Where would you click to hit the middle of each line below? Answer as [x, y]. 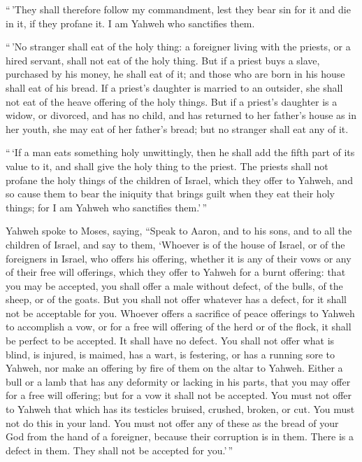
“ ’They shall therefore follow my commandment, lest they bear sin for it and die [178, 9]
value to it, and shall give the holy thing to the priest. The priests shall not [167, 166]
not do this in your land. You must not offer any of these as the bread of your [172, 422]
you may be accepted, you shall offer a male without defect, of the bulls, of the [174, 285]
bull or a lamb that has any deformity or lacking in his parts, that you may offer [178, 381]
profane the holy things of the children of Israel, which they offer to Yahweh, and [179, 180]
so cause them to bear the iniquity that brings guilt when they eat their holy [170, 194]
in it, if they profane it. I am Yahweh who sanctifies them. [130, 23]
